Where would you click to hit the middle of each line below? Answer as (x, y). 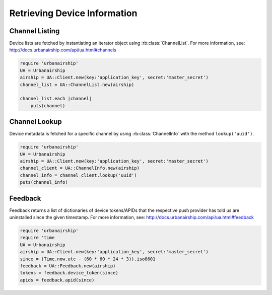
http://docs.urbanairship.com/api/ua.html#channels (63, 50)
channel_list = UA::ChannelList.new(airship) (77, 85)
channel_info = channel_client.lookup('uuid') (78, 175)
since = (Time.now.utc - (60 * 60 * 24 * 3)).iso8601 (88, 259)
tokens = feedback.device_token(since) (69, 273)
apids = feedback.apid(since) (57, 280)
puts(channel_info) (44, 182)
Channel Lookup (36, 122)
